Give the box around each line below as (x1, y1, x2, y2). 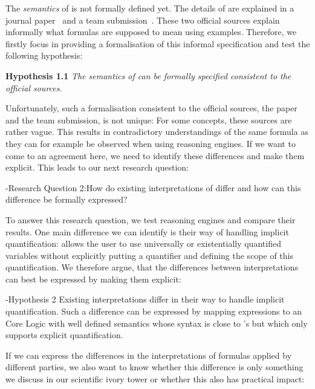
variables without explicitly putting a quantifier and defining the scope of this (5, 249, 293, 261)
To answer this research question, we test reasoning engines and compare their (5, 213, 296, 226)
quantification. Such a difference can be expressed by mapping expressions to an (5, 305, 302, 318)
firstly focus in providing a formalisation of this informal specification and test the (5, 37, 310, 50)
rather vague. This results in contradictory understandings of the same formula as (5, 125, 308, 138)
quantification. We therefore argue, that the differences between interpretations (5, 261, 299, 273)
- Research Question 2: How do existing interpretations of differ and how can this (5, 181, 301, 194)
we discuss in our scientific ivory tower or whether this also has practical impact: (5, 373, 305, 385)
